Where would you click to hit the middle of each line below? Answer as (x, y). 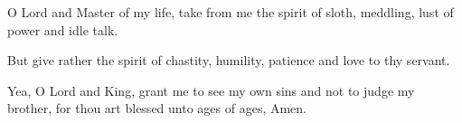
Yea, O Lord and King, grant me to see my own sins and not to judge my (211, 90)
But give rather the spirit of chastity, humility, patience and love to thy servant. (229, 60)
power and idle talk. (63, 29)
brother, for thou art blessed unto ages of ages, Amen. (157, 108)
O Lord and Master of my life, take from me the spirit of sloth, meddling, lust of (231, 12)
